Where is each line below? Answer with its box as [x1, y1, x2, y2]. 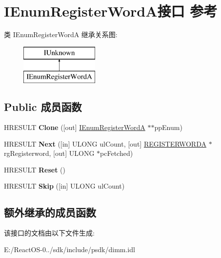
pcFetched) [100, 148, 133, 158]
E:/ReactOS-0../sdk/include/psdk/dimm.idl [4, 244, 135, 254]
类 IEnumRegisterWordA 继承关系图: [4, 29, 118, 40]
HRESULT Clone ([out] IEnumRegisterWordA [4, 122, 145, 132]
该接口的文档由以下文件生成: [4, 228, 95, 238]
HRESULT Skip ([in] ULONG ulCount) [4, 181, 125, 191]
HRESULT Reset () [4, 164, 65, 174]
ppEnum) [154, 122, 182, 132]
